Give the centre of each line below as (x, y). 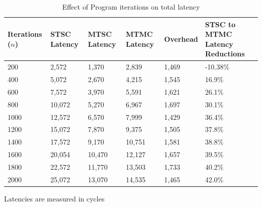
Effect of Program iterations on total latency (131, 7)
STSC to (220, 24)
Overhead (181, 39)
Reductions (225, 54)
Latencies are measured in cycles (54, 198)
